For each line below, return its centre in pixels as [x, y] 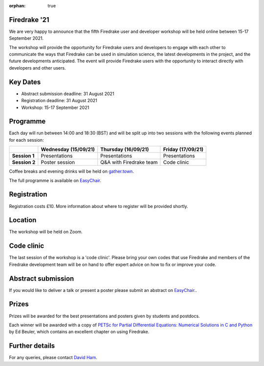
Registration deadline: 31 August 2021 [59, 101]
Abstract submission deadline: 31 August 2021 [68, 94]
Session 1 [23, 156]
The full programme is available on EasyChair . [55, 180]
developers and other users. [37, 68]
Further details [32, 346]
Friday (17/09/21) [183, 150]
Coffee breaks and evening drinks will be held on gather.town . [71, 171]
